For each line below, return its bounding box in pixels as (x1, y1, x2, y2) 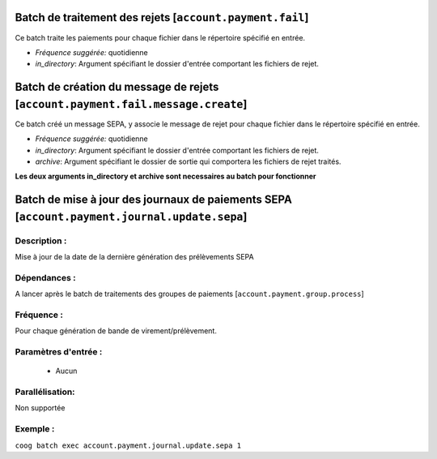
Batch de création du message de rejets (15, 80, 219, 94)
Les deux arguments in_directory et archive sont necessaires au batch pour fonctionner (15, 171, 316, 182)
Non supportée (15, 403, 66, 413)
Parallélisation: (15, 386, 76, 397)
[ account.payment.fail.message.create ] (15, 97, 248, 111)
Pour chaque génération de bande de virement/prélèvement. (15, 326, 218, 336)
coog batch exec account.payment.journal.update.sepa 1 (15, 440, 242, 450)
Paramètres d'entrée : (15, 346, 103, 358)
